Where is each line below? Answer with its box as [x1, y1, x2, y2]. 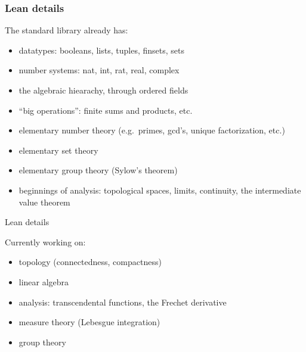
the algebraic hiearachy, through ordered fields [18, 84, 188, 96]
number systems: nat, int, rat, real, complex [18, 64, 180, 76]
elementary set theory [18, 144, 98, 156]
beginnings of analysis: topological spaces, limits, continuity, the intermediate [18, 183, 301, 196]
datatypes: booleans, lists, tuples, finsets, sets [18, 43, 184, 56]
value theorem [18, 195, 70, 208]
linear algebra [18, 275, 69, 288]
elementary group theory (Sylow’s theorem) [18, 164, 178, 176]
